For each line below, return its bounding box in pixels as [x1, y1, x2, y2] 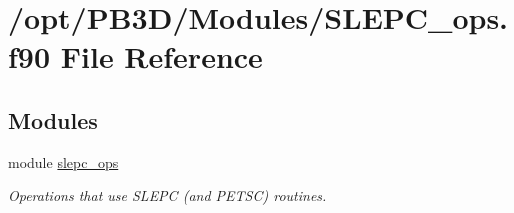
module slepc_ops [8, 151, 119, 172]
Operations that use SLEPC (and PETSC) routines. [8, 185, 327, 206]
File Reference [60, 36, 263, 77]
